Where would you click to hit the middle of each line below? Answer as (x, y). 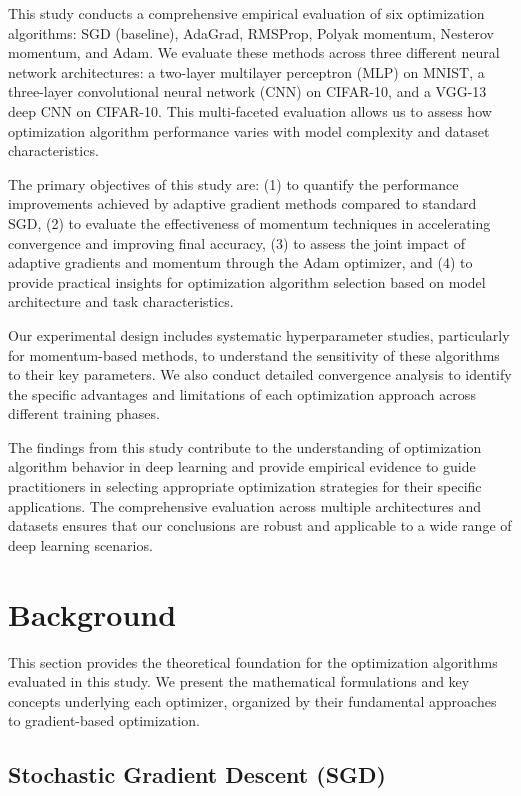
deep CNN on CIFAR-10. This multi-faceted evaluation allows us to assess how (250, 110)
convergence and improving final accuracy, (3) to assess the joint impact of (236, 242)
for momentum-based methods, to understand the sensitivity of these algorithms (254, 354)
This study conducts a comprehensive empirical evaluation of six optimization (246, 13)
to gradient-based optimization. (104, 720)
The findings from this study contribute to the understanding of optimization (245, 446)
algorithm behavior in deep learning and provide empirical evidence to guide (242, 466)
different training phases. (84, 413)
